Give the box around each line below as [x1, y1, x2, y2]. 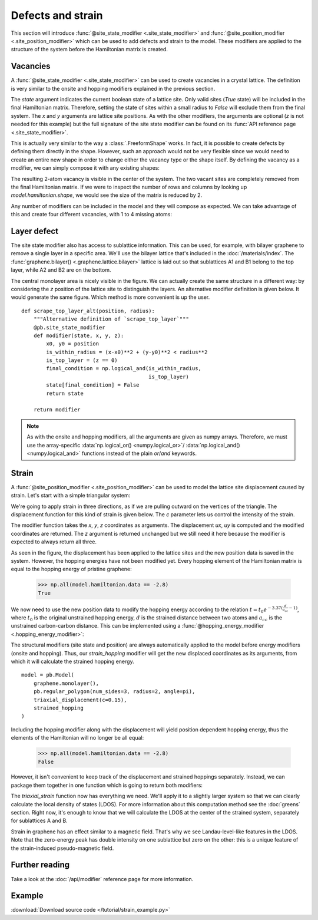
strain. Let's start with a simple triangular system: [11, 492, 131, 499]
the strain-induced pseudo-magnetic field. [11, 845, 114, 852]
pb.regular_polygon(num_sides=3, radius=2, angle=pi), [33, 688, 196, 695]
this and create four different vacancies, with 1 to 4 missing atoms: [11, 211, 173, 218]
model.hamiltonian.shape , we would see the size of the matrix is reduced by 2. [11, 192, 203, 199]
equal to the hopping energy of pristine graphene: [11, 566, 132, 573]
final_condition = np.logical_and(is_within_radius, [46, 365, 201, 372]
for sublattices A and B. [11, 817, 68, 825]
